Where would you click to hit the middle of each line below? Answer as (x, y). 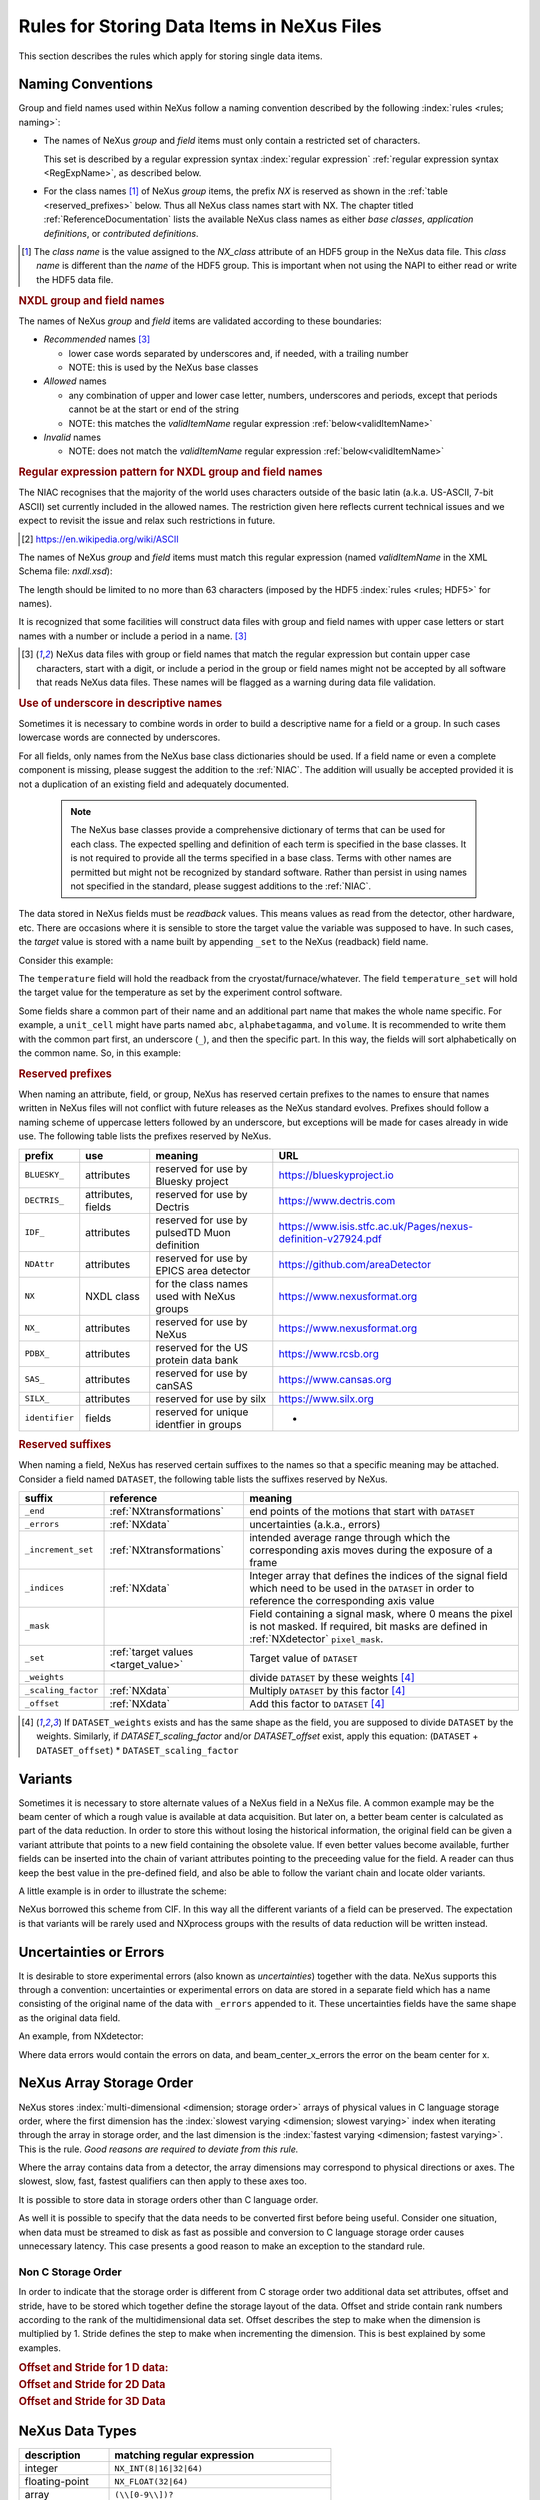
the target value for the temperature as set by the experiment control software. (180, 992)
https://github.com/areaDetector (355, 1264)
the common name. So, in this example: (100, 1052)
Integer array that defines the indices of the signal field (378, 1575)
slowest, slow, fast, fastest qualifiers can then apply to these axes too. (162, 2181)
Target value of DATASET (303, 1658)
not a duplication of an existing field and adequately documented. (153, 784)
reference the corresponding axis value (342, 1600)
